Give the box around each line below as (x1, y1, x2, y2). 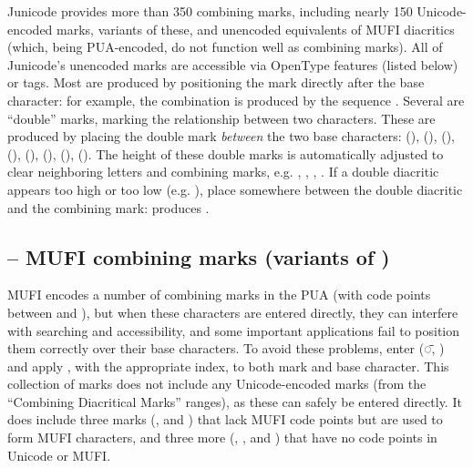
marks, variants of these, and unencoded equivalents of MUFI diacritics (57, 19, 455, 38)
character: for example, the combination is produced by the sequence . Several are (7, 90, 465, 109)
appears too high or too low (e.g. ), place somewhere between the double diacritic (7, 179, 463, 198)
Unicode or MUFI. (7, 445, 111, 464)
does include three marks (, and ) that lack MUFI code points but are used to (7, 410, 443, 429)
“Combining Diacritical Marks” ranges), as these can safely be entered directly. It (7, 392, 462, 411)
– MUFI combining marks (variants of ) (7, 242, 390, 270)
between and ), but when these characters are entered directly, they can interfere (7, 302, 458, 321)
